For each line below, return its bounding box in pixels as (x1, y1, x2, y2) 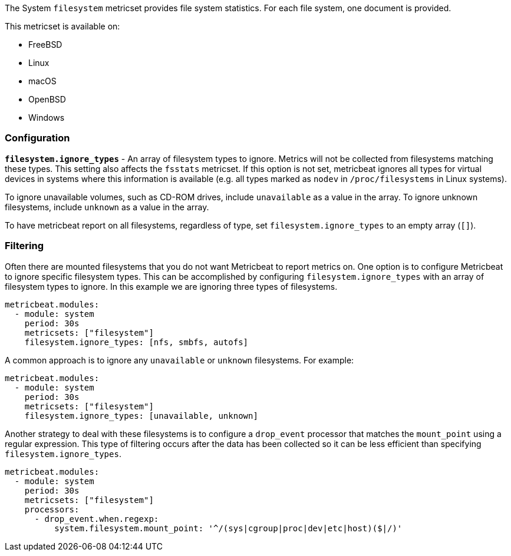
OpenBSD (28, 94, 66, 104)
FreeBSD (28, 39, 62, 49)
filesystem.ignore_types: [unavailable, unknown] (24, 411, 258, 421)
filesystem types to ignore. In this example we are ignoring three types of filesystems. (5, 281, 338, 292)
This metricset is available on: (5, 21, 120, 31)
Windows (28, 112, 65, 123)
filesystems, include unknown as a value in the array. (5, 201, 209, 212)
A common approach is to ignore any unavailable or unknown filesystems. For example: (5, 355, 354, 365)
